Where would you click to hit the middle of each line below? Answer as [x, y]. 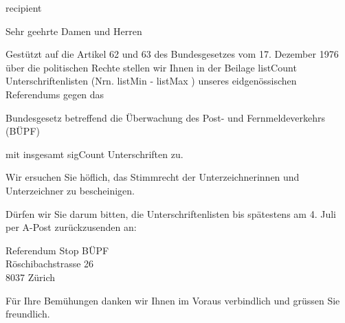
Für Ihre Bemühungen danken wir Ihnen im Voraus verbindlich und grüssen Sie [173, 300]
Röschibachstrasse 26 [50, 264]
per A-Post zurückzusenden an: [71, 227]
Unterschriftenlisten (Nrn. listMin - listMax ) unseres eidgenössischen [151, 81]
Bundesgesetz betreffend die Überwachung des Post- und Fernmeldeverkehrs [166, 117]
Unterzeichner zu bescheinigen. [70, 190]
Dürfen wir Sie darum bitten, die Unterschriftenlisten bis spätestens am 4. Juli [171, 213]
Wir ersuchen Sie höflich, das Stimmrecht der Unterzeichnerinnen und [153, 177]
